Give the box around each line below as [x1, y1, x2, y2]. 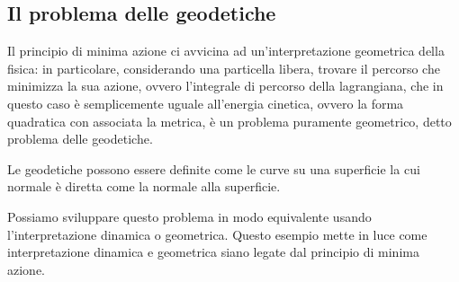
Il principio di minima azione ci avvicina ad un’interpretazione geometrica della [7, 41, 445, 60]
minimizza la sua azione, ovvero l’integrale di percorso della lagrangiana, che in [7, 76, 444, 95]
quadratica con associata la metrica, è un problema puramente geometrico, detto [7, 111, 452, 130]
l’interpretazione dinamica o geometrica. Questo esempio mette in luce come [7, 225, 427, 243]
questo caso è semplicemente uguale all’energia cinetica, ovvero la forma [7, 93, 404, 112]
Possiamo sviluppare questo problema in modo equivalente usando [7, 207, 372, 225]
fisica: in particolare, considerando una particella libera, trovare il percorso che [7, 58, 440, 77]
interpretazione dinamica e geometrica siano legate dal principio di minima [7, 242, 419, 261]
